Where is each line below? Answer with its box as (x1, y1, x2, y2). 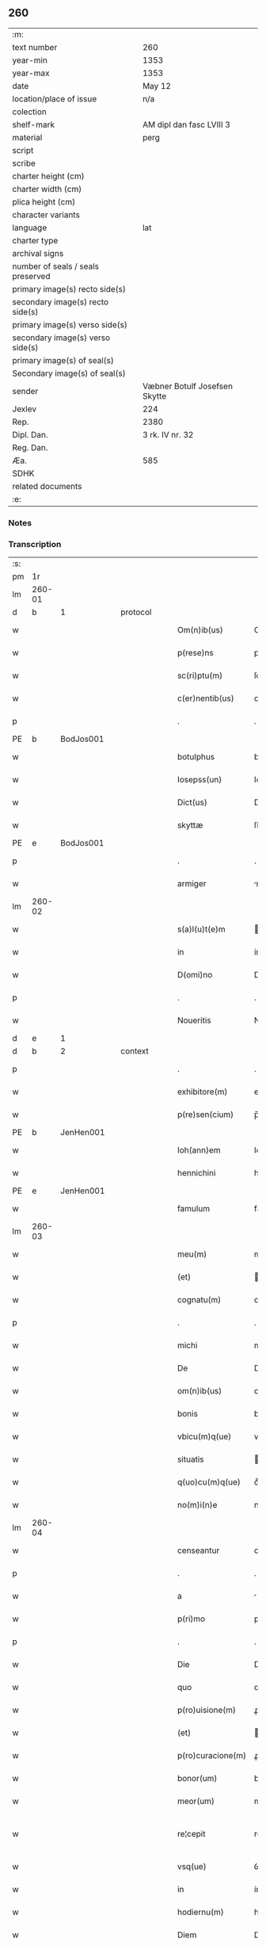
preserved (12, 270, 51, 281)
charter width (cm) (12, 183, 82, 194)
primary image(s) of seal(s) (12, 354, 115, 365)
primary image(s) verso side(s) (12, 319, 128, 330)
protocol (120, 606, 152, 617)
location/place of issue (12, 93, 97, 104)
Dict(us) (177, 797, 207, 808)
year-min (12, 55, 47, 66)
